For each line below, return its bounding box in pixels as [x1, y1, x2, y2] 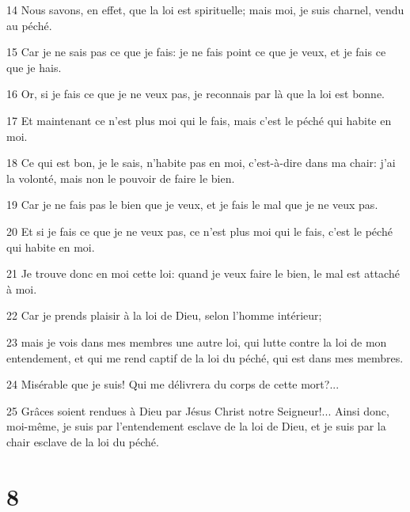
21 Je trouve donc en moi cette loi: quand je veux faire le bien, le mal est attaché [6, 265, 400, 282]
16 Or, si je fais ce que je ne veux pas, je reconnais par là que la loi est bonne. [6, 85, 385, 102]
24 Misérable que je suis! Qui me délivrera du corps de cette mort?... [6, 376, 340, 393]
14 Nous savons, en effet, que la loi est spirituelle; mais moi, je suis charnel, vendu [6, 2, 404, 17]
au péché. [6, 17, 52, 33]
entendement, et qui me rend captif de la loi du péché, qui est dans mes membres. [6, 349, 404, 366]
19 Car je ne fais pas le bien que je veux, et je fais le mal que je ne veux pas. [6, 196, 378, 213]
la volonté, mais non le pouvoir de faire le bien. [6, 169, 235, 186]
